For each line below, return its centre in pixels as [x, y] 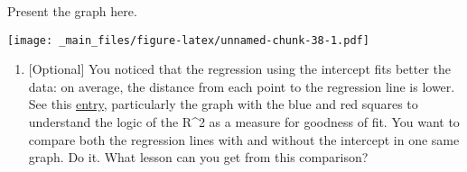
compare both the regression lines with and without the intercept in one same [244, 139]
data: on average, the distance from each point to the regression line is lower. [242, 86]
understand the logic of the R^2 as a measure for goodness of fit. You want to [244, 122]
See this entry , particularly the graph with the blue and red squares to [223, 104]
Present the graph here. [72, 11]
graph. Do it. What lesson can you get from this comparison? [198, 157]
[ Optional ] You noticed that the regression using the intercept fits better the [239, 69]
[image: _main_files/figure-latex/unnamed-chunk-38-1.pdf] [188, 40]
